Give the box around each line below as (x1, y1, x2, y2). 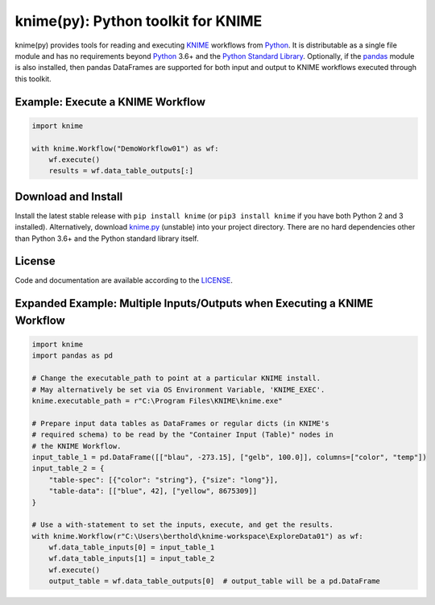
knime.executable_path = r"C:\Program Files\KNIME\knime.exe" (31, 396, 283, 406)
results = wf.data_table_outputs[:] (48, 166, 193, 176)
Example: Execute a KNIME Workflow (14, 95, 205, 109)
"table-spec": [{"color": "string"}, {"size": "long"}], (48, 475, 279, 484)
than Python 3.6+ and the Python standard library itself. (14, 234, 199, 243)
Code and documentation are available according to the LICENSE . (14, 276, 234, 285)
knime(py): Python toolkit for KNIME (14, 12, 263, 30)
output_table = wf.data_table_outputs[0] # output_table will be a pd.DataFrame (48, 577, 380, 586)
